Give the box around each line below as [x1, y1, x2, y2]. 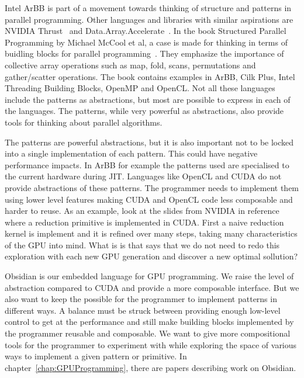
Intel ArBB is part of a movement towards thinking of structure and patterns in [5, 2, 292, 13]
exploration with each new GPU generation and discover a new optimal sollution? [5, 250, 298, 262]
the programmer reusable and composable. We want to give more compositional [5, 327, 291, 339]
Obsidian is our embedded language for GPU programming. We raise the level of [5, 270, 294, 282]
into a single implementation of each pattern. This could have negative [5, 147, 258, 159]
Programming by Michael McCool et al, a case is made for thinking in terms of [5, 36, 288, 48]
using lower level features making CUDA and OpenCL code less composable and [5, 193, 293, 205]
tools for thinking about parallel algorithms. [5, 116, 163, 128]
